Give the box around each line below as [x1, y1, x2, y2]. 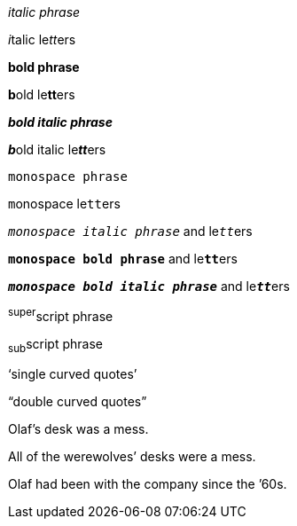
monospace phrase [8, 169, 128, 184]
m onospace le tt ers [8, 196, 121, 211]
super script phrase [8, 306, 113, 324]
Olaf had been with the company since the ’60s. [8, 476, 287, 492]
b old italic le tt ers [8, 142, 106, 157]
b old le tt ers [8, 87, 75, 102]
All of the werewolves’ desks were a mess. [8, 449, 256, 465]
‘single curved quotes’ [8, 366, 137, 382]
